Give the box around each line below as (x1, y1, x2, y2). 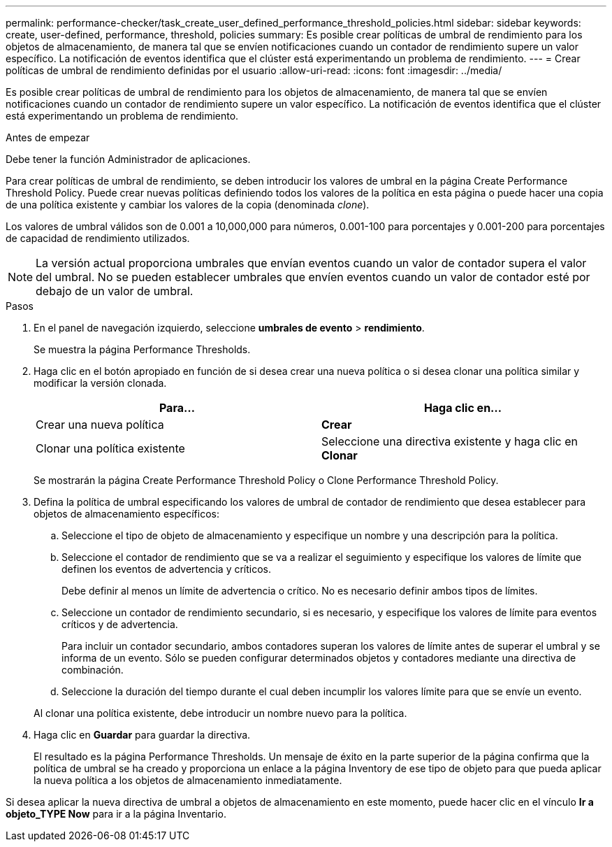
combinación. (61, 664, 124, 676)
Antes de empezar (6, 131, 90, 143)
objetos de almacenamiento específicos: (34, 508, 219, 520)
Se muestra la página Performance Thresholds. (34, 343, 251, 355)
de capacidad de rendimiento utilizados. (6, 232, 190, 244)
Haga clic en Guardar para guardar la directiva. (34, 729, 251, 741)
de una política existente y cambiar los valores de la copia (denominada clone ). (6, 199, 370, 211)
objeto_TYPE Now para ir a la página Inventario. (6, 808, 226, 820)
